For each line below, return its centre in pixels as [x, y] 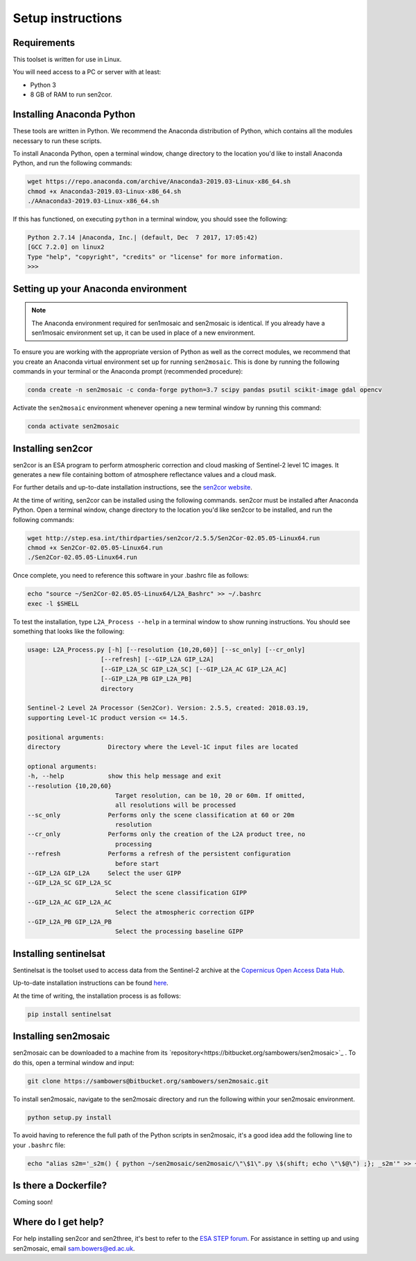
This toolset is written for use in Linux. [67, 60]
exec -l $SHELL [53, 603]
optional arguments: [62, 766]
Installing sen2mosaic [61, 1036]
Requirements [44, 43]
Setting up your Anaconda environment [100, 289]
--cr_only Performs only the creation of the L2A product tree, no [166, 834]
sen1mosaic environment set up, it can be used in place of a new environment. [144, 333]
